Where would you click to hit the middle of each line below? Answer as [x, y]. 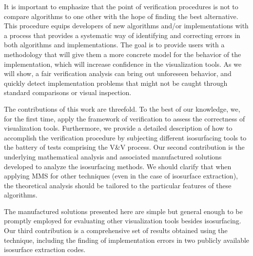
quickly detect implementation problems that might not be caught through [116, 83]
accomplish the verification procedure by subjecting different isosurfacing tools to [125, 137]
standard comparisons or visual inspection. [68, 92]
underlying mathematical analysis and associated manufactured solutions [113, 156]
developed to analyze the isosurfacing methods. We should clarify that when [118, 166]
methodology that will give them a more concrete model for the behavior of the [123, 54]
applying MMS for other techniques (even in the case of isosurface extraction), [121, 176]
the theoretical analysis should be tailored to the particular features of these [118, 185]
